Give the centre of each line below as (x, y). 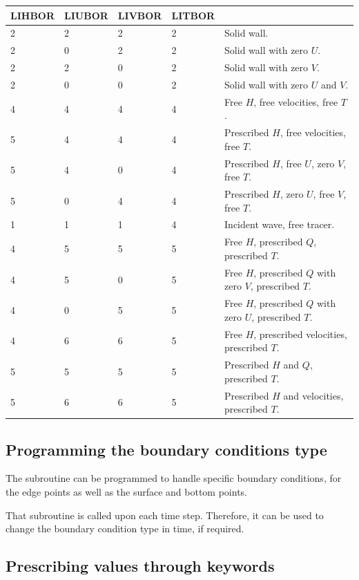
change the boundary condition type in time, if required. (125, 528)
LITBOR (193, 15)
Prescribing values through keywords (140, 566)
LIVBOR (140, 15)
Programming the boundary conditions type (166, 449)
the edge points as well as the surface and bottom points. (127, 491)
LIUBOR (86, 15)
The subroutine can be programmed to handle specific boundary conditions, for (174, 478)
